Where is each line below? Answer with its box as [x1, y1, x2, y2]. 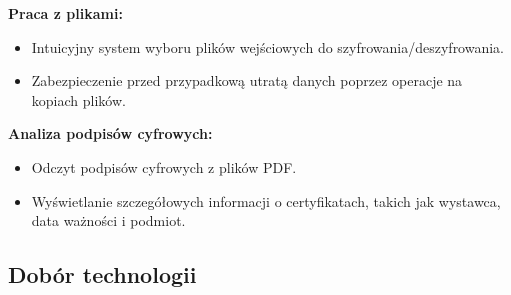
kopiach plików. [31, 89, 126, 110]
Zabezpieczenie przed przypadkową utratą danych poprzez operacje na [31, 70, 463, 91]
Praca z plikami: [8, 3, 123, 23]
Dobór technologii [8, 259, 197, 290]
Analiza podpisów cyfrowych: [8, 123, 213, 144]
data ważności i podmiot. [31, 210, 186, 231]
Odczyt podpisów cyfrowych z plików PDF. [31, 156, 297, 177]
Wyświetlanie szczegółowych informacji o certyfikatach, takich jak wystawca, [31, 190, 501, 211]
